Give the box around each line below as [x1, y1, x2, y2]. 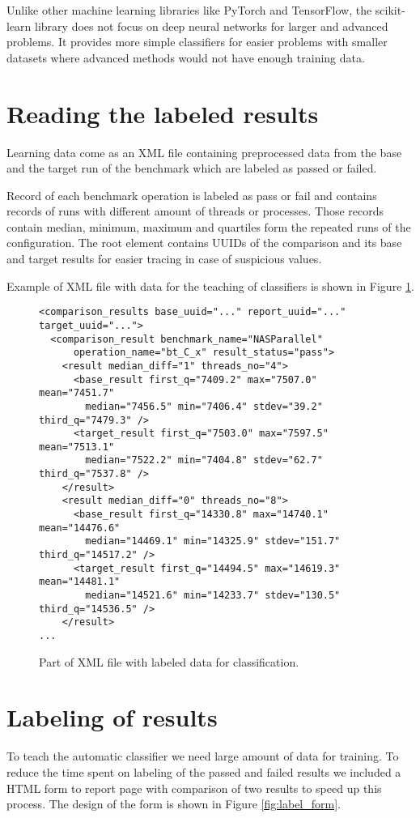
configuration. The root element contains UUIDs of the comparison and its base [6, 234, 402, 251]
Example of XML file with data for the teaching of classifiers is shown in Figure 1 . [6, 277, 414, 294]
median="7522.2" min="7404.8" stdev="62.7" [85, 454, 323, 467]
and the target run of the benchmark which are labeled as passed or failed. [6, 160, 377, 177]
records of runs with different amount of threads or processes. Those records [6, 202, 384, 219]
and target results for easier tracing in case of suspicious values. [6, 250, 322, 267]
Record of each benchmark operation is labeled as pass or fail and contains [6, 186, 377, 203]
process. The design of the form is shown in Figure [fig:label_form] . [6, 795, 341, 812]
